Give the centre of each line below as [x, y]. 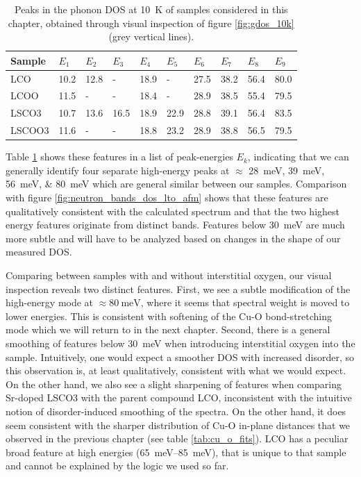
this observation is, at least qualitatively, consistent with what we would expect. [176, 370]
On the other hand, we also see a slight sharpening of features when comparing [174, 384]
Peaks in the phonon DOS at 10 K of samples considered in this [151, 9]
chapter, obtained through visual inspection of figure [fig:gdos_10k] [151, 23]
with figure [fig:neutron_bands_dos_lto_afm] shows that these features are [167, 198]
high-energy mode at [50, 302]
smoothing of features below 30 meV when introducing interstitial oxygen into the [180, 343]
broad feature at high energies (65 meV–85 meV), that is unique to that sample [176, 452]
